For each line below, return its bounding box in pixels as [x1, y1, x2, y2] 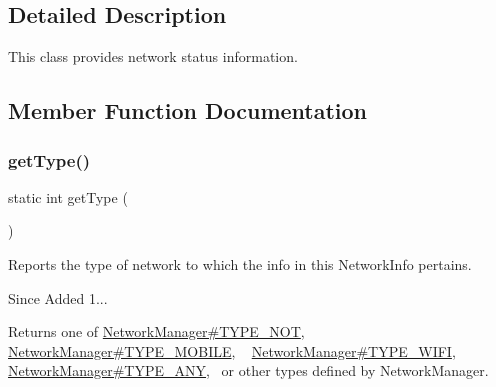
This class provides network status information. [8, 46, 298, 67]
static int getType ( [8, 186, 128, 207]
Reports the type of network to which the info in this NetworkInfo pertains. [8, 253, 472, 274]
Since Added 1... [8, 287, 108, 308]
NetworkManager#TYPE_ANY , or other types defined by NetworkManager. [8, 360, 489, 381]
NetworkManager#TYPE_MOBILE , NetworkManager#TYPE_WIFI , [8, 340, 456, 361]
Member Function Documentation [8, 95, 368, 126]
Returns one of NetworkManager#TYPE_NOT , [8, 321, 305, 342]
